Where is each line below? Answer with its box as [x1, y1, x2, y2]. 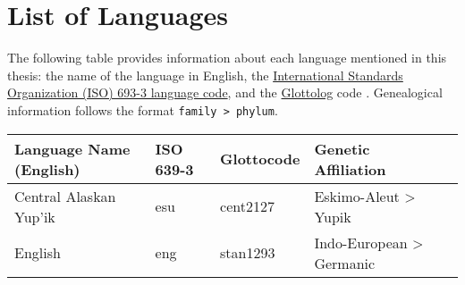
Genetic [314, 138, 370, 159]
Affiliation [314, 158, 386, 180]
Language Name [14, 138, 131, 159]
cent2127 [220, 196, 275, 217]
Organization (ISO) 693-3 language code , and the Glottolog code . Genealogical [7, 83, 443, 102]
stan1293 [220, 242, 275, 264]
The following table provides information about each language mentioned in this [7, 48, 447, 67]
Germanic [314, 252, 376, 273]
